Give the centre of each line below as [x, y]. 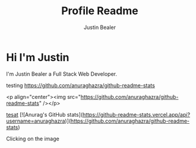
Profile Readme [100, 11]
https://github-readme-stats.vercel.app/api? [136, 114]
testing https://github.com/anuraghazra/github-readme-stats [81, 85]
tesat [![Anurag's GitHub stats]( [45, 114]
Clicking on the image [33, 139]
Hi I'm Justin [38, 57]
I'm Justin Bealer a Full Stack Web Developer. [62, 74]
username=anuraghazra [36, 121]
